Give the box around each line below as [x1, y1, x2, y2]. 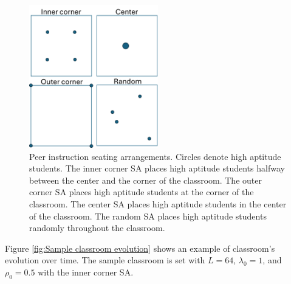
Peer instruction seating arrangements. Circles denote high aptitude [29, 150, 281, 162]
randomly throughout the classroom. [29, 221, 165, 234]
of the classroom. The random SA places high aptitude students [29, 209, 267, 222]
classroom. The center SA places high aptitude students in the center [29, 197, 287, 210]
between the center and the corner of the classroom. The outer [29, 173, 262, 186]
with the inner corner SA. [38, 265, 134, 278]
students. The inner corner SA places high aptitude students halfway [29, 162, 285, 175]
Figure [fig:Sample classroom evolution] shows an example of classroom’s [5, 241, 275, 254]
